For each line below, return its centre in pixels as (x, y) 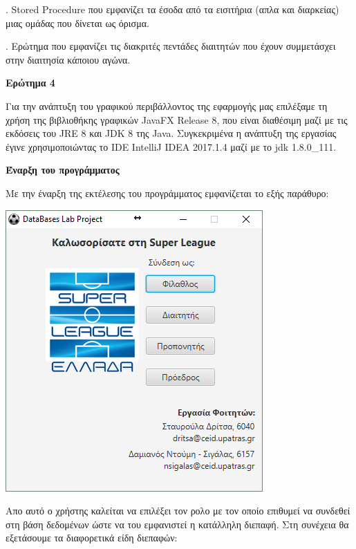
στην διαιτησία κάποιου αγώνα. (68, 59)
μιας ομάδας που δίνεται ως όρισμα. (77, 22)
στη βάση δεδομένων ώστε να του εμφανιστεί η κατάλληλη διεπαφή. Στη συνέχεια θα (177, 524)
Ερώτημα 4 (30, 83)
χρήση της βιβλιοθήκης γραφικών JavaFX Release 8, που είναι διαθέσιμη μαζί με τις (177, 119)
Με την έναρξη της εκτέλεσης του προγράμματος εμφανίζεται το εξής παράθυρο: (167, 193)
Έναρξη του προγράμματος (63, 170)
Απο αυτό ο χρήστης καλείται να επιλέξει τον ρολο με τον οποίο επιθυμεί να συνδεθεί (178, 511)
